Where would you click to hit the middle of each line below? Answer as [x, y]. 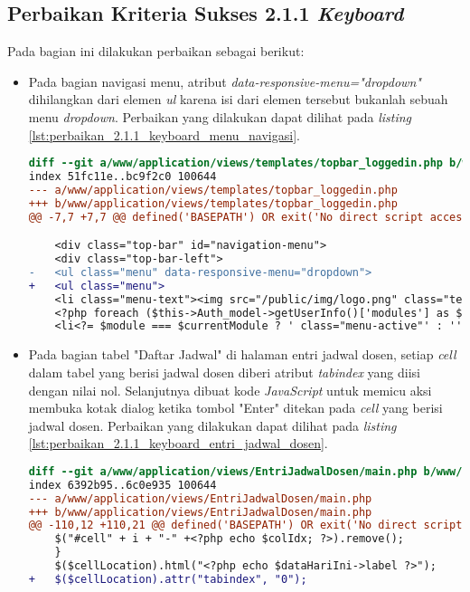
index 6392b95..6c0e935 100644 [122, 485]
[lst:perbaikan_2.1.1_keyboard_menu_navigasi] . [164, 134]
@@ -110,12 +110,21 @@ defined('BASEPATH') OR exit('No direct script [245, 525]
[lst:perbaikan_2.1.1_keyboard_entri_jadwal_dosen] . [178, 443]
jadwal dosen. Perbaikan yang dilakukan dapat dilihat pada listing [212, 425]
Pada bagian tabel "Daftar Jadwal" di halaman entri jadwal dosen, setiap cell [242, 354]
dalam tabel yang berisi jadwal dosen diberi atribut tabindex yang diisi [224, 372]
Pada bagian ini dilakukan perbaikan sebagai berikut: [156, 51]
